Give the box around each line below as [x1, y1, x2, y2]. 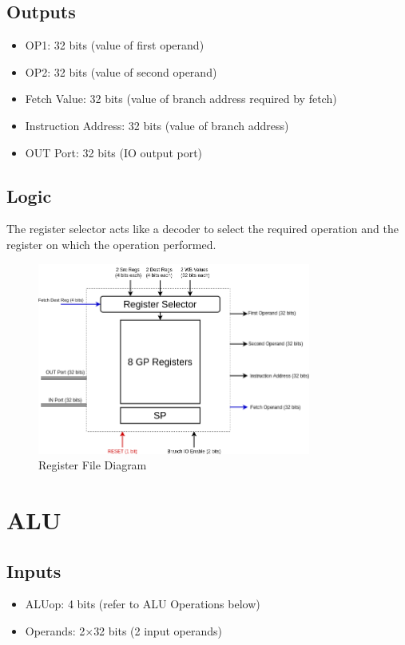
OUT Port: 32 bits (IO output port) [25, 144, 203, 160]
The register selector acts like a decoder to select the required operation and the [6, 220, 399, 237]
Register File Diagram [38, 457, 147, 473]
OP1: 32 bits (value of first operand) [25, 37, 204, 53]
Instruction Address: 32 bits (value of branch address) [25, 117, 289, 133]
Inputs [6, 558, 62, 583]
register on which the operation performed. [6, 235, 216, 252]
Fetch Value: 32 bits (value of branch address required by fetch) [25, 90, 337, 107]
